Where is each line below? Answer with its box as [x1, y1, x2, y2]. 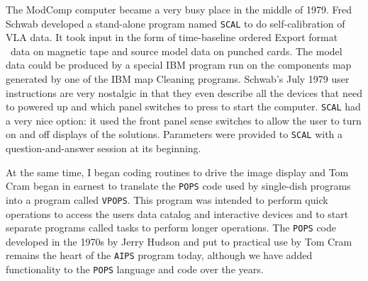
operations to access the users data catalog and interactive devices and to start [6, 206, 349, 221]
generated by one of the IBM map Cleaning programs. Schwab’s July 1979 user [6, 71, 350, 86]
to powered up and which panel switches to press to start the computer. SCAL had [6, 99, 361, 114]
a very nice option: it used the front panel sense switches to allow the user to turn [6, 113, 362, 127]
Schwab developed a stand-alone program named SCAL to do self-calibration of [6, 16, 345, 30]
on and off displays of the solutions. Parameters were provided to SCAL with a [6, 127, 343, 142]
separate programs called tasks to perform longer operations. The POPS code [6, 220, 337, 235]
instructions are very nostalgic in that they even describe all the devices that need [6, 85, 362, 100]
